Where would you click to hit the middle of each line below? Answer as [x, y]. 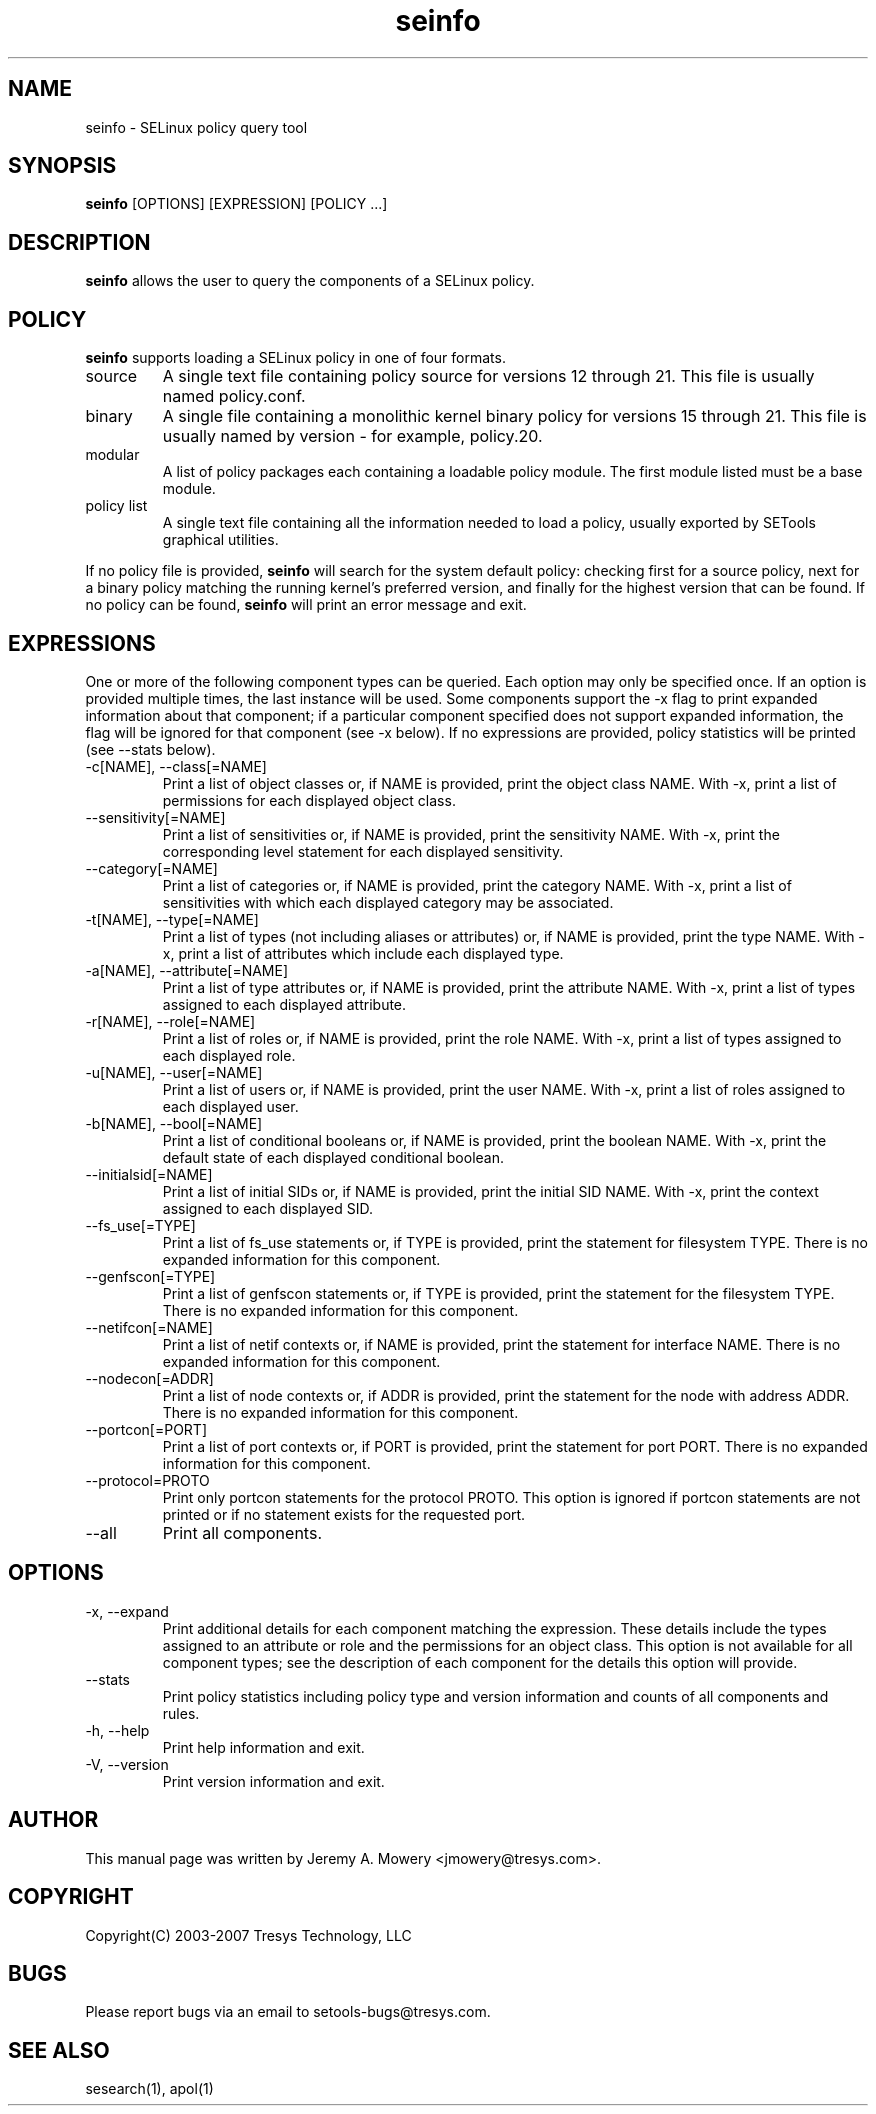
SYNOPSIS [62, 166]
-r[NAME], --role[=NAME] [170, 1021]
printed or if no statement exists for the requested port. [344, 1514]
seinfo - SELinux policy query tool [196, 127]
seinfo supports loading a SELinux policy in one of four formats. [295, 358]
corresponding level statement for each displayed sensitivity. [363, 851]
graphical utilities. [220, 540]
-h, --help [117, 1730]
